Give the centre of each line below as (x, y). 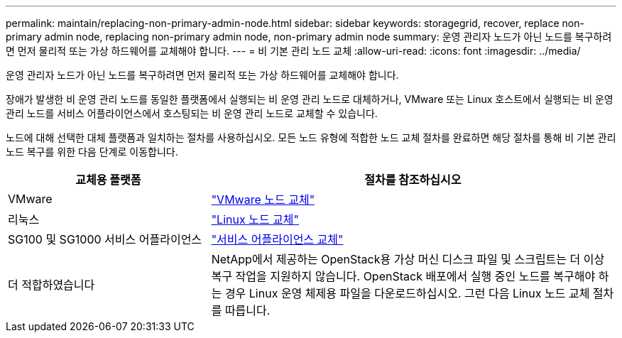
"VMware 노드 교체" (263, 200)
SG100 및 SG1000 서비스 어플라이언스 (105, 239)
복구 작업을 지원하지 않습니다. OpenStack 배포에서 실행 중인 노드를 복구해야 (403, 276)
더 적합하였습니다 (51, 285)
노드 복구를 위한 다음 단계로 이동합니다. (92, 152)
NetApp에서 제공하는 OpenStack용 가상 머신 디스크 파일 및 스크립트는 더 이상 (408, 259)
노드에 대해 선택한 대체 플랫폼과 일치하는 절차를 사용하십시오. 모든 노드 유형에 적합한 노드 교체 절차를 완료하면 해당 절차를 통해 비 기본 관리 (311, 137)
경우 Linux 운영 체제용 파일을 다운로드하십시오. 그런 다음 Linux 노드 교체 (407, 293)
